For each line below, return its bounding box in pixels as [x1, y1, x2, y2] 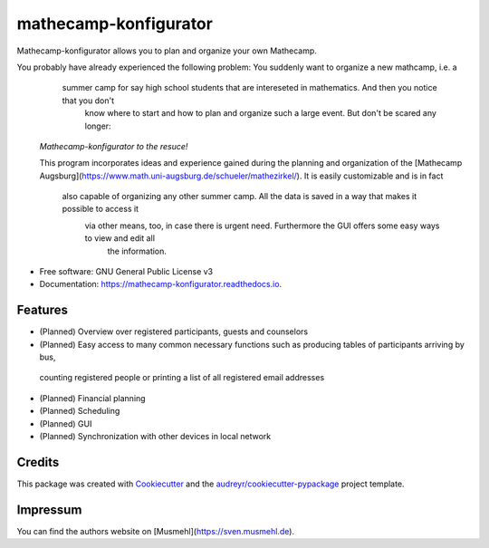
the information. [107, 245, 168, 256]
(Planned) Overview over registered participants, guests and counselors [39, 326, 308, 337]
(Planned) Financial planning [39, 392, 146, 403]
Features [16, 303, 68, 318]
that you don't [62, 95, 115, 106]
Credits [16, 454, 60, 470]
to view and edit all [84, 233, 156, 244]
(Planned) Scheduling [39, 406, 120, 417]
